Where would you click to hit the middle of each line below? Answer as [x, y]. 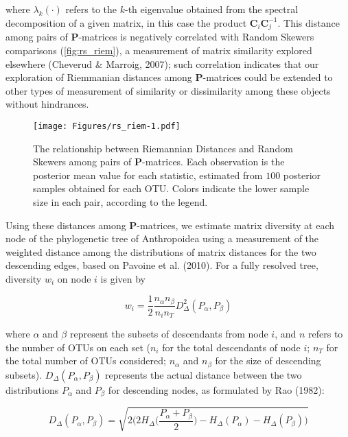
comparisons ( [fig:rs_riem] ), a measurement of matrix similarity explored [159, 50]
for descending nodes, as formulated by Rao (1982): [216, 389]
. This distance [309, 22]
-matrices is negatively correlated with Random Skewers [196, 37]
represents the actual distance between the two [204, 374]
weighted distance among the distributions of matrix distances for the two [161, 251]
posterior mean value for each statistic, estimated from [148, 175]
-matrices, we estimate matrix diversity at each [236, 225]
